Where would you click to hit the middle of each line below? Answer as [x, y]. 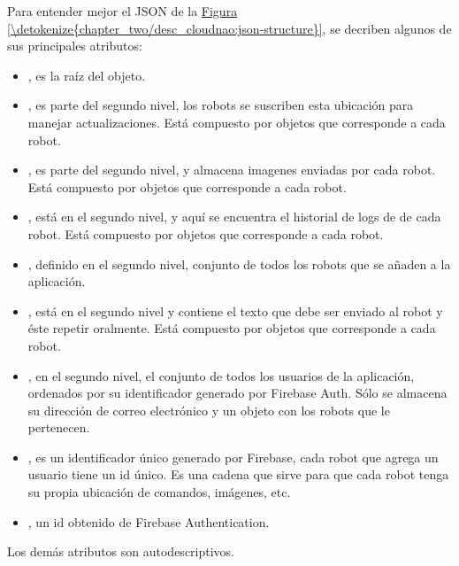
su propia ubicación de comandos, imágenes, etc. [159, 492]
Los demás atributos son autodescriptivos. [121, 551]
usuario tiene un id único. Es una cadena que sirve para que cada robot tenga [238, 474]
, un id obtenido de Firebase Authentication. [149, 521]
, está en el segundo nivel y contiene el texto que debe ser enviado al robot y [235, 310]
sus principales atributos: [75, 46]
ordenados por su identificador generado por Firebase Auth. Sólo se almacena [237, 393]
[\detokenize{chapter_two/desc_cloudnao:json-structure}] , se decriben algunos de [229, 28]
